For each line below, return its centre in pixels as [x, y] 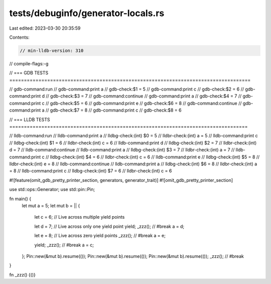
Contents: [19, 37]
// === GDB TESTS [29, 73]
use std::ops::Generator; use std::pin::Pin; [52, 190]
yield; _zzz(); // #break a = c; [64, 245]
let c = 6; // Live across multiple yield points [80, 217]
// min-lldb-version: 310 [52, 51]
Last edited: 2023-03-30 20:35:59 [45, 28]
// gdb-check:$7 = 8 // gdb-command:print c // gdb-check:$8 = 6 [113, 110]
